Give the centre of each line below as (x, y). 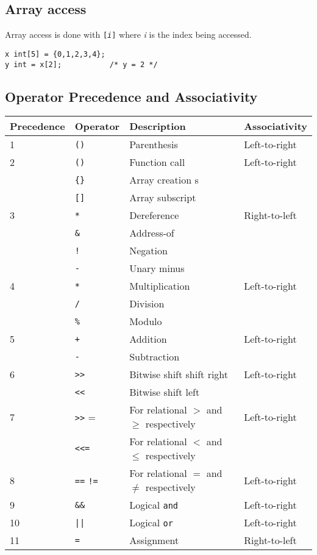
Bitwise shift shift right (179, 374)
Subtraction (155, 357)
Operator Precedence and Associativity (131, 96)
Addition (148, 339)
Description (158, 126)
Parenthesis (154, 145)
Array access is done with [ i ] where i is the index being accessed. (128, 34)
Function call (157, 162)
